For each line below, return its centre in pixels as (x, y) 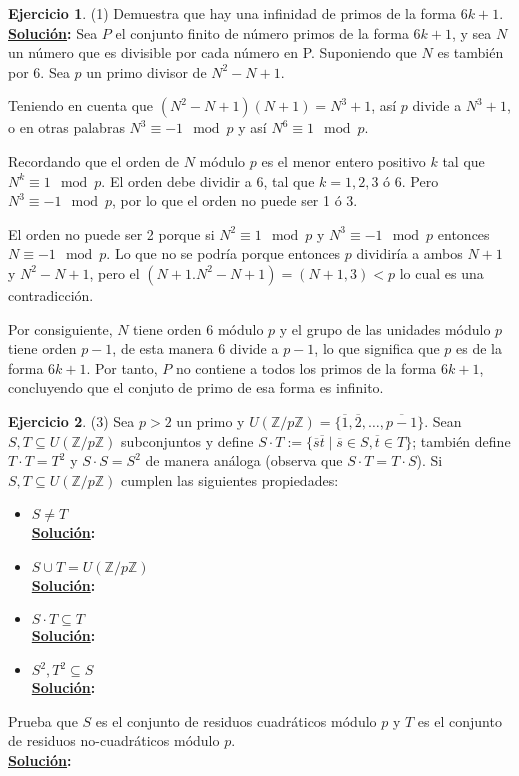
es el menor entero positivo (343, 160)
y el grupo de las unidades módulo (385, 328)
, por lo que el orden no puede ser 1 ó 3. (235, 200)
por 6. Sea (39, 71)
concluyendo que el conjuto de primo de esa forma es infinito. (196, 387)
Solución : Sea (53, 32)
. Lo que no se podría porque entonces (223, 253)
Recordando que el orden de (93, 160)
